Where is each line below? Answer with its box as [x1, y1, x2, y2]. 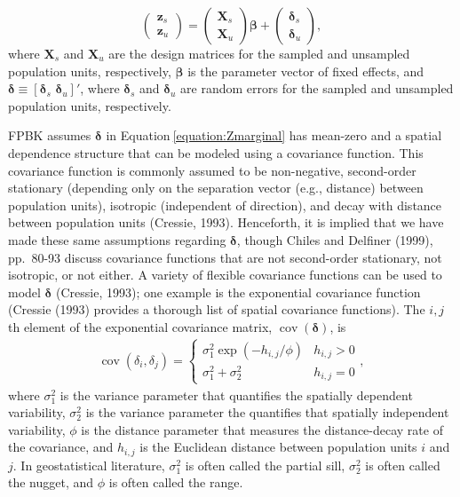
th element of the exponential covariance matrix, [8, 317, 273, 335]
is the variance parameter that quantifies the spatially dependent [59, 385, 413, 404]
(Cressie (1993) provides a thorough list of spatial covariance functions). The [8, 300, 425, 319]
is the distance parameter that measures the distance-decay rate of [81, 420, 443, 438]
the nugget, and [8, 473, 94, 492]
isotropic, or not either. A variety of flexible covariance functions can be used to [8, 265, 442, 284]
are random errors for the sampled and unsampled [180, 79, 454, 98]
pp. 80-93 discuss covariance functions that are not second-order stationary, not [8, 248, 442, 266]
